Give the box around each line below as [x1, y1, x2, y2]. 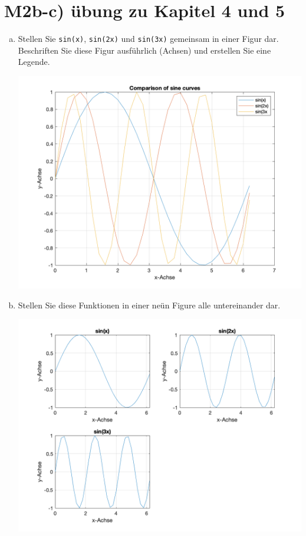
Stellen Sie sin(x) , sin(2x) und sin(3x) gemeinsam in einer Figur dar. [18, 32, 279, 45]
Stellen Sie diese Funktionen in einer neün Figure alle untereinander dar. [18, 298, 281, 311]
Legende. [18, 55, 50, 68]
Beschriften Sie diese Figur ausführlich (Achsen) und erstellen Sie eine [18, 44, 271, 56]
